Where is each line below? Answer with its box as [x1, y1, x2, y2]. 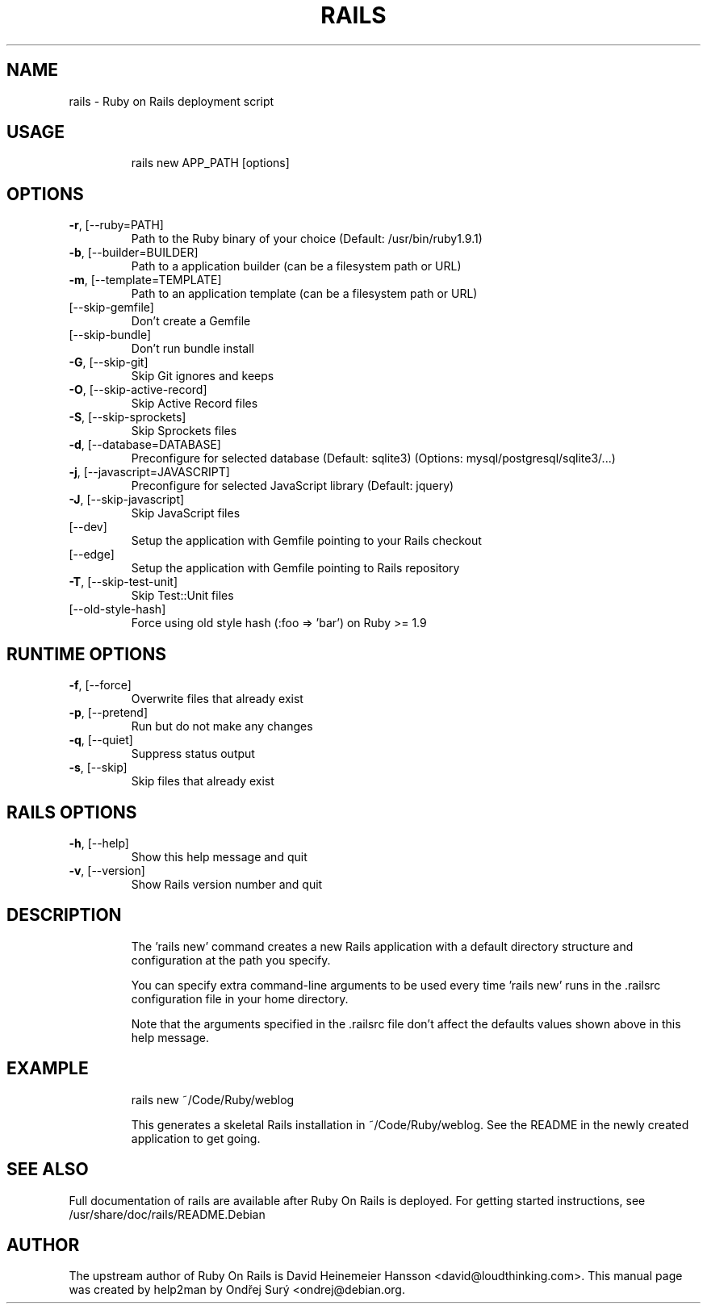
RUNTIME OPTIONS [6, 643, 167, 664]
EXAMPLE [6, 1058, 89, 1079]
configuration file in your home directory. [131, 991, 349, 1006]
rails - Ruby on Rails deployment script [69, 94, 274, 108]
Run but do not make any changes [131, 719, 313, 734]
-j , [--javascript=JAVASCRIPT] [69, 465, 230, 479]
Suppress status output [131, 747, 255, 761]
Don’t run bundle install [131, 341, 254, 356]
